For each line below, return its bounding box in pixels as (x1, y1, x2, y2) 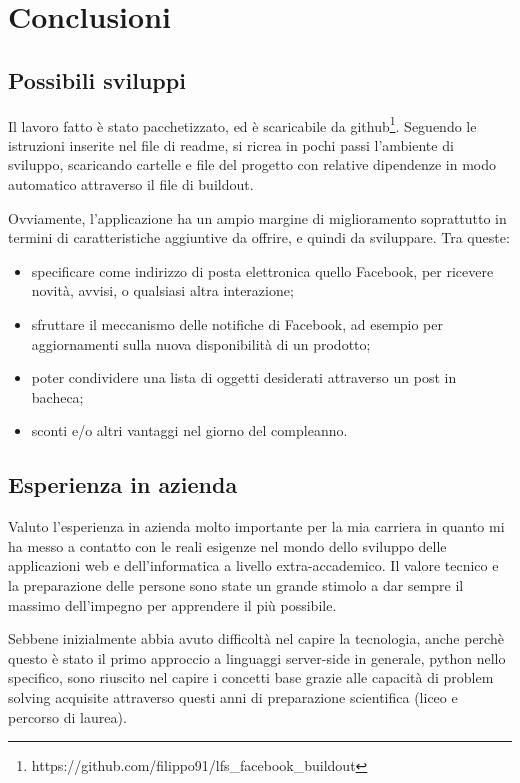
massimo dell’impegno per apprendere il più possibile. (8, 594, 337, 615)
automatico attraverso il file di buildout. (8, 174, 254, 195)
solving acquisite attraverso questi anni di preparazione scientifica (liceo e (8, 686, 458, 707)
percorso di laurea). (8, 706, 127, 727)
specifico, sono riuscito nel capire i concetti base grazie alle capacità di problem (8, 667, 494, 688)
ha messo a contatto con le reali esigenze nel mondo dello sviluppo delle (8, 535, 447, 556)
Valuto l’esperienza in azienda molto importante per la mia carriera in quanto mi (8, 516, 505, 537)
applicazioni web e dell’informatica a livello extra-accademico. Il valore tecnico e (8, 555, 499, 576)
